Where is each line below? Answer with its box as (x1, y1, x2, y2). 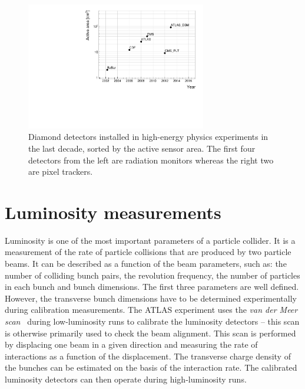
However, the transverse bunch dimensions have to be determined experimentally (5, 292, 297, 304)
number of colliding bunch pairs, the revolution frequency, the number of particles (5, 269, 300, 281)
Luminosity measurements (5, 200, 221, 224)
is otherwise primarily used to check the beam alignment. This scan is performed (5, 326, 296, 339)
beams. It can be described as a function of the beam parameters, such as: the (5, 257, 287, 270)
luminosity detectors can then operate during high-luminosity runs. (5, 372, 247, 385)
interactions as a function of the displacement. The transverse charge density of (5, 349, 291, 362)
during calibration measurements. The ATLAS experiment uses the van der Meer (5, 303, 298, 316)
